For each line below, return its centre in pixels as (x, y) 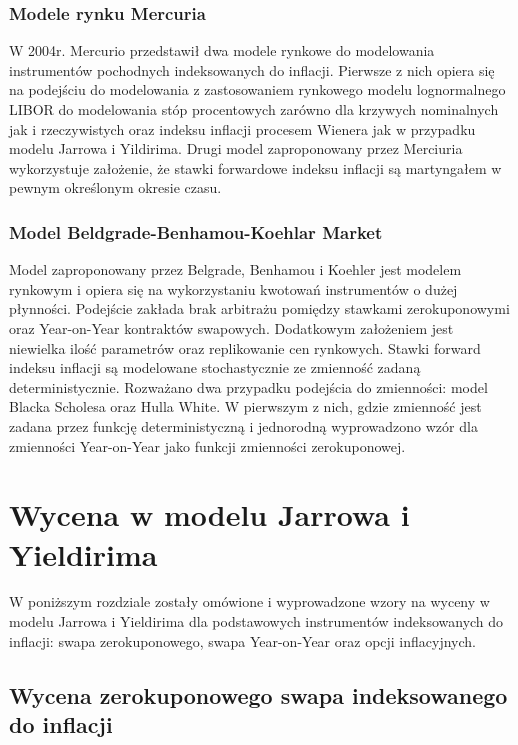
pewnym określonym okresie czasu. (115, 187)
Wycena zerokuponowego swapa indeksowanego (258, 694)
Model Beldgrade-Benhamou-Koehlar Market (196, 231)
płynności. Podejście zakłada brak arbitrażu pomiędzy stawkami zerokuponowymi (259, 308)
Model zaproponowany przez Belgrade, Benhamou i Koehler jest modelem (235, 269)
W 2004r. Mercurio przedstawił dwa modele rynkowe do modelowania (222, 50)
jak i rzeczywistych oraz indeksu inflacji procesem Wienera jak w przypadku (242, 128)
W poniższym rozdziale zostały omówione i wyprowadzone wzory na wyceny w (249, 601)
